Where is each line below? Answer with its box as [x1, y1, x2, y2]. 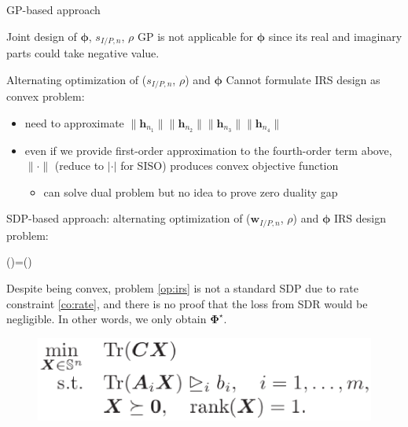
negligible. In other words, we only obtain [6, 311, 207, 327]
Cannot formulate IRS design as [226, 71, 380, 87]
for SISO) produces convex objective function [120, 157, 339, 174]
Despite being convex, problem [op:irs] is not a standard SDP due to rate [6, 279, 358, 296]
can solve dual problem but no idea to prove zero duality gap [43, 183, 338, 200]
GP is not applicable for [137, 28, 254, 44]
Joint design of [6, 28, 77, 44]
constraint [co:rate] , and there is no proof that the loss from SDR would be [6, 295, 368, 311]
